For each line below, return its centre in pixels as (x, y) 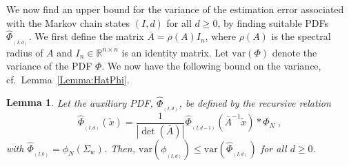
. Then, (119, 148)
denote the (295, 52)
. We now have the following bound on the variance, (211, 66)
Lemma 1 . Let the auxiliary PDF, (80, 102)
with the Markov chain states (68, 22)
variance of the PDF (49, 66)
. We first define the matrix (86, 36)
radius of (25, 52)
